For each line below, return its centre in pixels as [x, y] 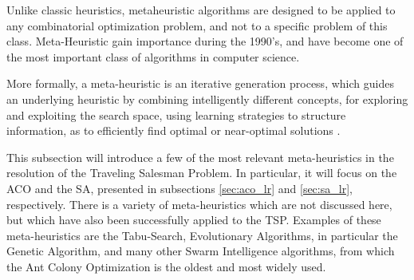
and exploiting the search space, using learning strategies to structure [176, 114]
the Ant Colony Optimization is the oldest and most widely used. [166, 266]
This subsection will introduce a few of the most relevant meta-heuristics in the [200, 157]
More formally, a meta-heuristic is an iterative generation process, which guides [200, 83]
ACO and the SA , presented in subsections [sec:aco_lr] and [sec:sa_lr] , [179, 188]
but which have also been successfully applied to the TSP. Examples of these [194, 220]
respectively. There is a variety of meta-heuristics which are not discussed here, [199, 204]
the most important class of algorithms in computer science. [153, 56]
